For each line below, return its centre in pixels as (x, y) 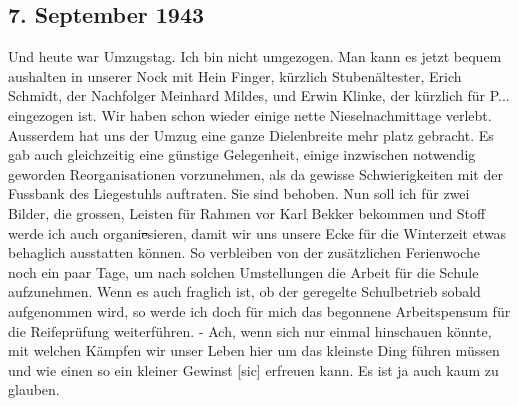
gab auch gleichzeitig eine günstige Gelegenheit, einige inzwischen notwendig (242, 154)
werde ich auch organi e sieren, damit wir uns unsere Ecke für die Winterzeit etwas (257, 232)
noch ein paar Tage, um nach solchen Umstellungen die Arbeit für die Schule (243, 271)
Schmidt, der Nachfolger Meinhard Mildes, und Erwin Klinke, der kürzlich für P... (259, 95)
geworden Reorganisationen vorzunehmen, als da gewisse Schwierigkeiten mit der (255, 173)
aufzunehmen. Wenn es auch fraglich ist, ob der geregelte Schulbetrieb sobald (244, 291)
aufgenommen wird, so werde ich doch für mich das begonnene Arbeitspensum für (259, 310)
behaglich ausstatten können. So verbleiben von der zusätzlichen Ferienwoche (244, 252)
